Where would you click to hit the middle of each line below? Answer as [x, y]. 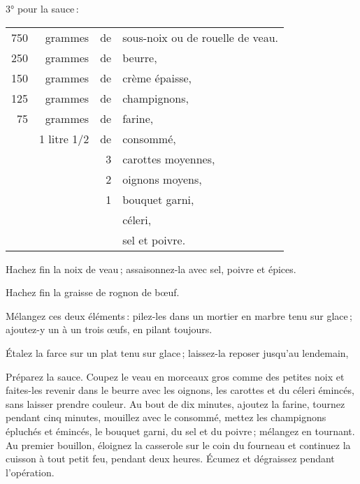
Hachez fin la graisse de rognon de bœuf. [93, 292]
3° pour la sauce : [42, 8]
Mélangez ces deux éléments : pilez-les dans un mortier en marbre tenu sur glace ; [179, 315]
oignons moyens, [162, 179]
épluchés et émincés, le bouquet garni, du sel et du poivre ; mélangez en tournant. [180, 431]
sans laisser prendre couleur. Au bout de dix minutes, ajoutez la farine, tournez [175, 403]
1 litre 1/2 [64, 138]
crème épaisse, [157, 78]
